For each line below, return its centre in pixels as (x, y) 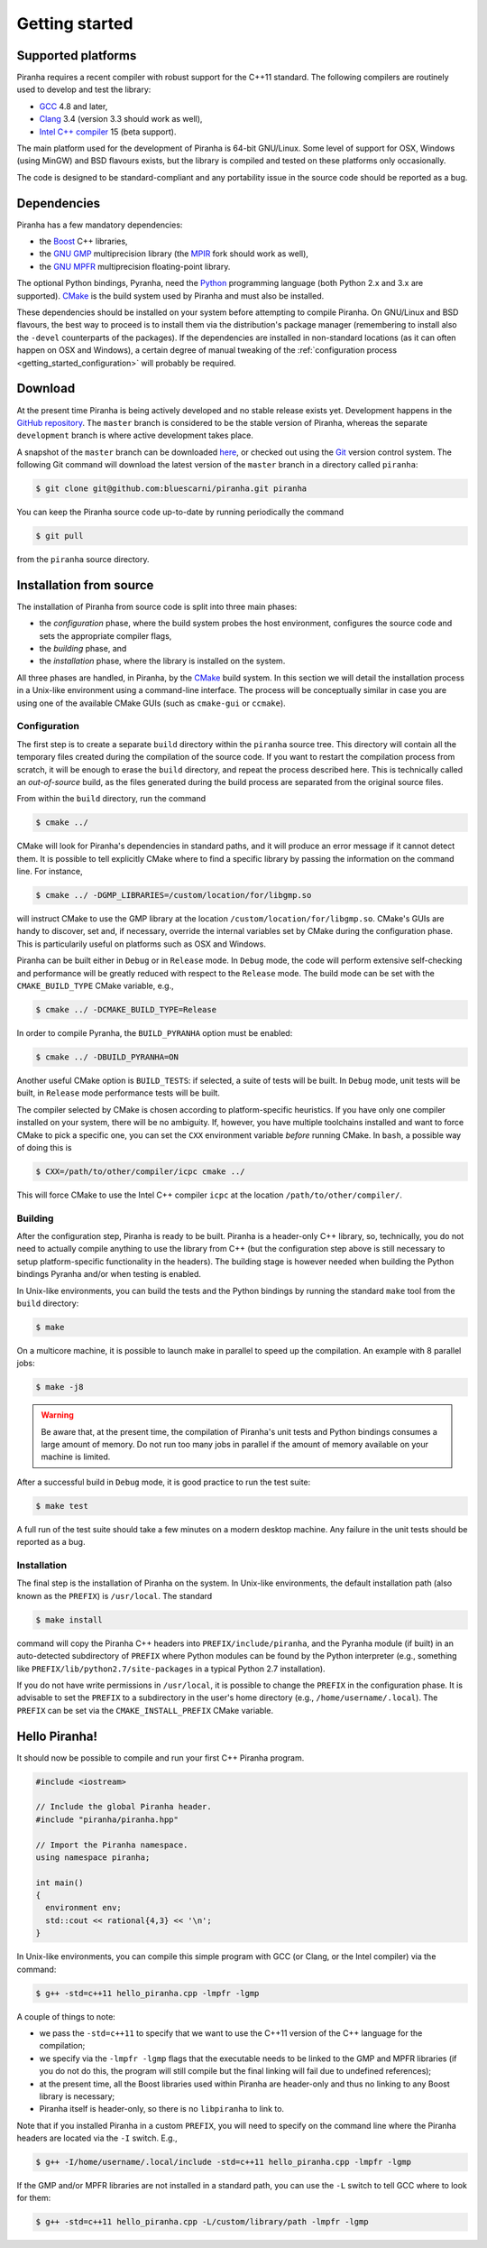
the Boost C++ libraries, (83, 241)
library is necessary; (77, 2096)
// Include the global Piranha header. (124, 1807)
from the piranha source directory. (83, 560)
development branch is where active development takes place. (135, 435)
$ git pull (60, 536)
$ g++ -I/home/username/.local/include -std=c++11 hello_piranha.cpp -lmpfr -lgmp (224, 2162)
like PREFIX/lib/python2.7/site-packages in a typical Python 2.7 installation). (171, 1669)
